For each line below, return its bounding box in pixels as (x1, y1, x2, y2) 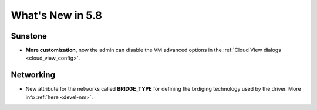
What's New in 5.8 (11, 9, 102, 22)
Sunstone (11, 31, 47, 41)
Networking (11, 70, 56, 80)
